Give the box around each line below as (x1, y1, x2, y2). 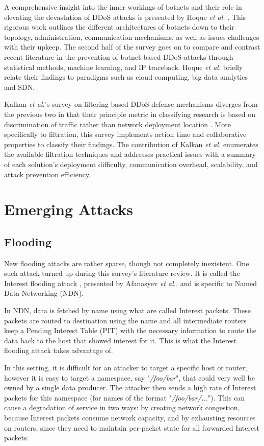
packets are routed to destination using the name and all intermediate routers (4, 315, 247, 325)
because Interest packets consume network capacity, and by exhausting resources (4, 412, 256, 422)
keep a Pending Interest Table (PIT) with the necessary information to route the (4, 325, 257, 336)
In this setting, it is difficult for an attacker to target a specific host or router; (4, 362, 247, 373)
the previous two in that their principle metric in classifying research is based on (4, 108, 256, 119)
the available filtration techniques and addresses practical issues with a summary (4, 149, 256, 159)
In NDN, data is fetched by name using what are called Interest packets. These (4, 305, 251, 316)
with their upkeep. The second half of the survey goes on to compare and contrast (4, 41, 260, 52)
